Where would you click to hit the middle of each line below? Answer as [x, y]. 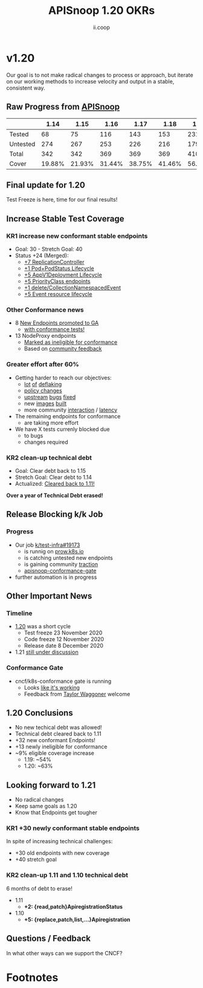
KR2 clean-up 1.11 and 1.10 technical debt [67, 875]
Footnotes [32, 977]
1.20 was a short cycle [43, 627]
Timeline [19, 613]
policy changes [43, 390]
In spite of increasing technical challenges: [60, 841]
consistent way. [26, 88]
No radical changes [39, 800]
